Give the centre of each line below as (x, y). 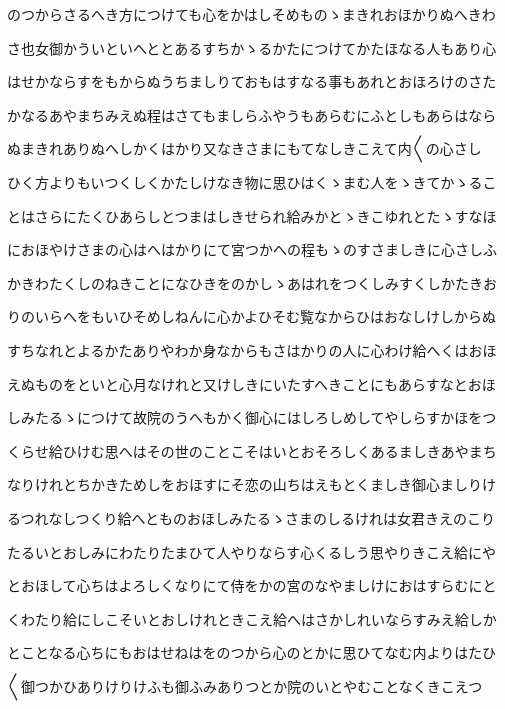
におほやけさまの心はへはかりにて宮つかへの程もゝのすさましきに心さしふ (252, 249)
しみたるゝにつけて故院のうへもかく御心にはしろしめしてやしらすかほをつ (252, 417)
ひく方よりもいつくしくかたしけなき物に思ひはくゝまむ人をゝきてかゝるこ (252, 181)
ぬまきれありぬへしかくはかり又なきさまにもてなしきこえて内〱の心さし (244, 148)
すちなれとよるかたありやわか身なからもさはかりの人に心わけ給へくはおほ (252, 349)
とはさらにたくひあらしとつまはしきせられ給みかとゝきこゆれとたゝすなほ (252, 215)
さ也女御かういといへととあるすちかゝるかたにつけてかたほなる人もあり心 (252, 47)
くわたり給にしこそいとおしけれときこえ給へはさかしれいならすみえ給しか (252, 618)
